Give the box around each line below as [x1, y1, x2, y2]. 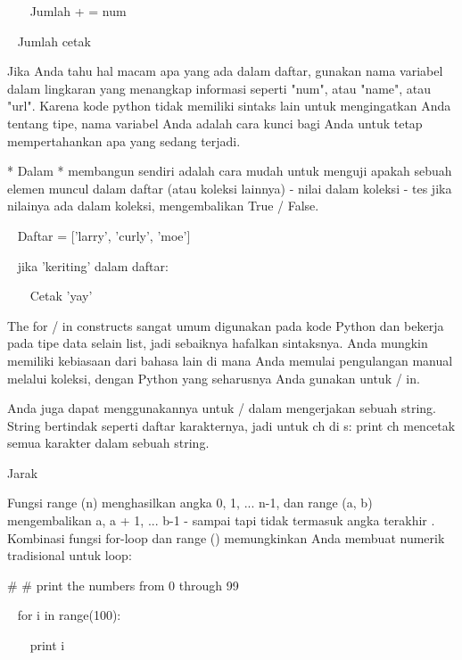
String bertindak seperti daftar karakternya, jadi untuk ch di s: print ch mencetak [7, 416, 456, 434]
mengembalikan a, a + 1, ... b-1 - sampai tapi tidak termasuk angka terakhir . [7, 511, 435, 530]
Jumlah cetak [17, 31, 91, 50]
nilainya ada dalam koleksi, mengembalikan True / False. [7, 196, 319, 215]
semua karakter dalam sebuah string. [7, 433, 210, 452]
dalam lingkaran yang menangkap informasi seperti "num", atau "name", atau [7, 78, 432, 97]
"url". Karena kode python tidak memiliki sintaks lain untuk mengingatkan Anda [7, 96, 451, 115]
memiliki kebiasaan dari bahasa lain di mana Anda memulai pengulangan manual [7, 351, 453, 369]
